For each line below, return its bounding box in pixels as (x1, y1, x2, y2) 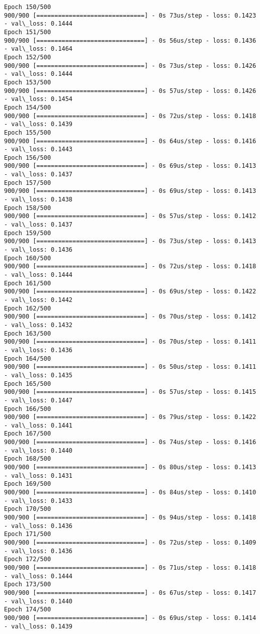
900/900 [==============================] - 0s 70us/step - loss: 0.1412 (4, 313, 256, 321)
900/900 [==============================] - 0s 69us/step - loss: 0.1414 (4, 614, 256, 621)
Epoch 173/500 (4, 581, 51, 588)
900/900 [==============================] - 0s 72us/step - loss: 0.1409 (4, 539, 256, 546)
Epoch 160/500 (4, 254, 51, 262)
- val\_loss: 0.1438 (4, 196, 73, 203)
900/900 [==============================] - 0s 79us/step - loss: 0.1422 (4, 413, 256, 421)
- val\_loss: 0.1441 (4, 421, 73, 429)
